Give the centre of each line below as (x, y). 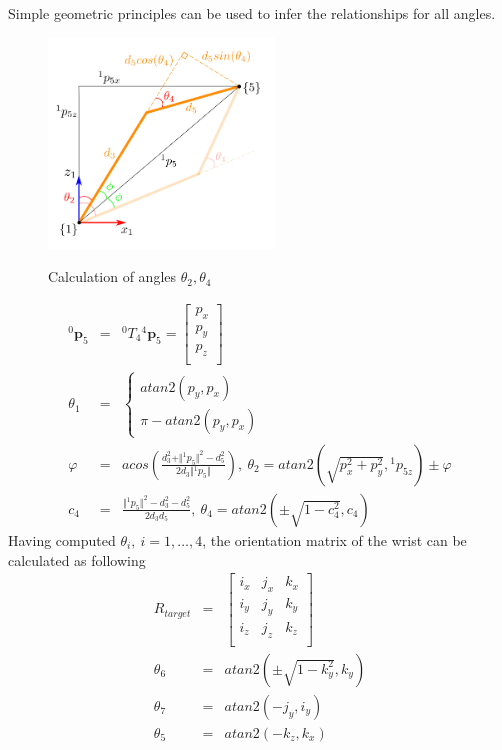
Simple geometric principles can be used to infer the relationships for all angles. (252, 13)
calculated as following (77, 559)
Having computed (62, 539)
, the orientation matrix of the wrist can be (334, 539)
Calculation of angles (112, 276)
